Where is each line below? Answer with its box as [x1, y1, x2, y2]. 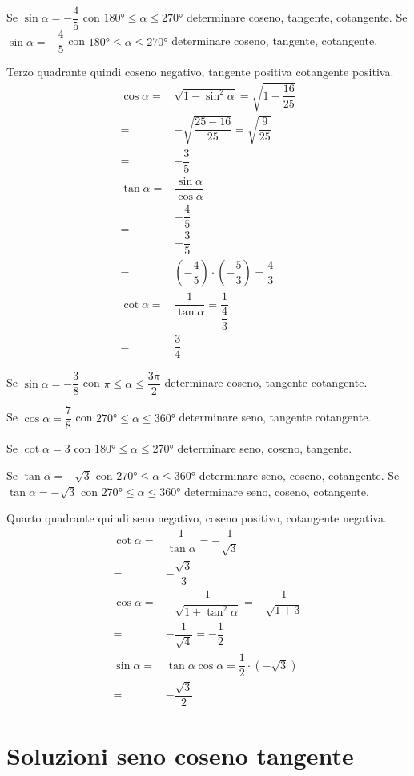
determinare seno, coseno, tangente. [177, 440, 352, 457]
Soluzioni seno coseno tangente [6, 739, 354, 772]
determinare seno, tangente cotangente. [179, 408, 372, 425]
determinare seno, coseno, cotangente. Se [199, 466, 400, 483]
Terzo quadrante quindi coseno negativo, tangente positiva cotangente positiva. [6, 63, 394, 80]
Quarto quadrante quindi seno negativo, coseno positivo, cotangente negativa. [6, 510, 387, 526]
